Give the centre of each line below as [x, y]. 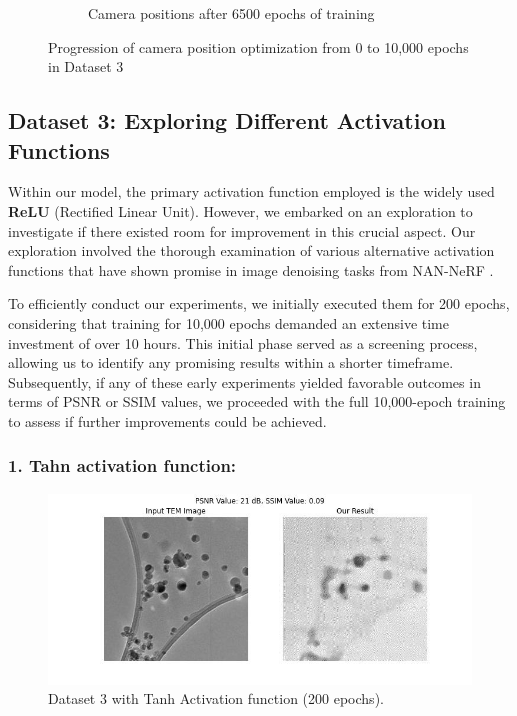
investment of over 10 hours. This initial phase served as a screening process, [243, 342]
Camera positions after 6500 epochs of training [231, 13]
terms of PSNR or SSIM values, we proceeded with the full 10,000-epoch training [257, 401]
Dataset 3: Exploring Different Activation [227, 120]
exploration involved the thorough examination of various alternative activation [251, 250]
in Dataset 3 [86, 66]
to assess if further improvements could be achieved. [167, 420]
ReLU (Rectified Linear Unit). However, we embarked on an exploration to [240, 210]
